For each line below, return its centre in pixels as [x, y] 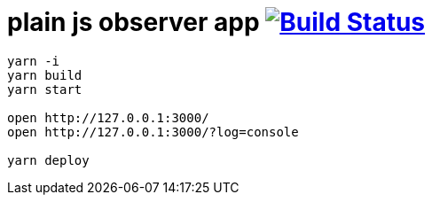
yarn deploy [48, 160]
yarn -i [34, 61]
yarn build [45, 75]
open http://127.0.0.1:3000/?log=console [153, 132]
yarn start [45, 89]
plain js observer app [134, 22]
